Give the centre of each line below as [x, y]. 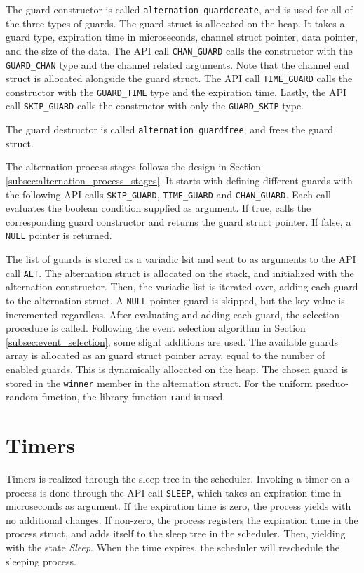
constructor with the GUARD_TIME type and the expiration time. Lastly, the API [176, 92]
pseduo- [332, 383]
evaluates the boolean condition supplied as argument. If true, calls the [159, 208]
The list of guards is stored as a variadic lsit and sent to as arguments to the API [181, 259]
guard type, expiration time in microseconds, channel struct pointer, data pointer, [182, 37]
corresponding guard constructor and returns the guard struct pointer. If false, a [178, 221]
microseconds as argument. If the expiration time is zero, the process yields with [178, 506]
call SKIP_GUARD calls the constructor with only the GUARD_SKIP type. [155, 106]
